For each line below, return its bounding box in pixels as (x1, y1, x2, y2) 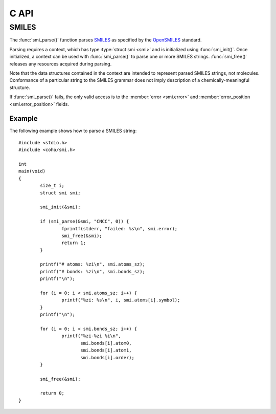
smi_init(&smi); (40, 204, 81, 210)
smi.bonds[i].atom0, (80, 340, 132, 346)
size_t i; (40, 183, 65, 189)
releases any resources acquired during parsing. (9, 60, 112, 67)
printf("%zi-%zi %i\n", (61, 333, 121, 339)
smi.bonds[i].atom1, (80, 347, 132, 353)
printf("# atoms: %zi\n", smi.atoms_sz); (40, 262, 146, 267)
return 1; (61, 240, 86, 246)
